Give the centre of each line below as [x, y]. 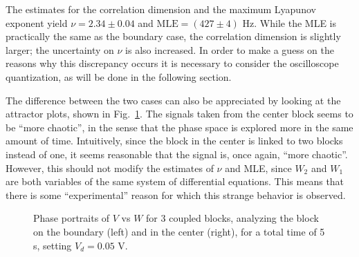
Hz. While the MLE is [289, 22]
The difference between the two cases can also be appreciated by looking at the [173, 100]
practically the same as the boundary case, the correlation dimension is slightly [173, 36]
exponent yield [37, 22]
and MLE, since [258, 168]
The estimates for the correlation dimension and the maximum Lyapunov [161, 9]
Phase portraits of [72, 218]
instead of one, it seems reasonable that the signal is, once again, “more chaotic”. [177, 154]
